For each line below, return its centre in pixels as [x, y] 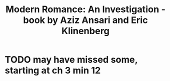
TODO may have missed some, [71, 60]
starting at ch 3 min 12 [53, 71]
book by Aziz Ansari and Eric [86, 20]
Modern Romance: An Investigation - [86, 9]
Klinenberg [86, 31]
